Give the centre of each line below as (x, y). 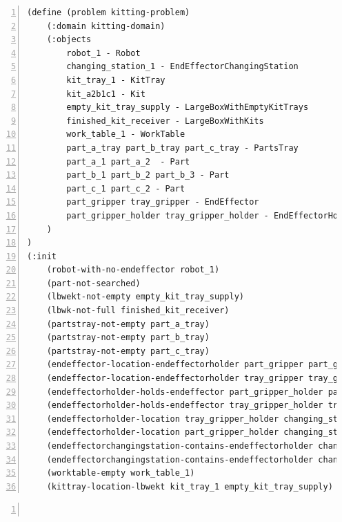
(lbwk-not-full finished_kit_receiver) (138, 311)
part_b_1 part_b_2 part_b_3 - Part (148, 175)
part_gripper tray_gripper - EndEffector (163, 202)
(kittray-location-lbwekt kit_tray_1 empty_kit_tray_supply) (190, 486)
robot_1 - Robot (103, 53)
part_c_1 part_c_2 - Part (126, 188)
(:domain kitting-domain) (106, 26)
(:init (42, 256)
